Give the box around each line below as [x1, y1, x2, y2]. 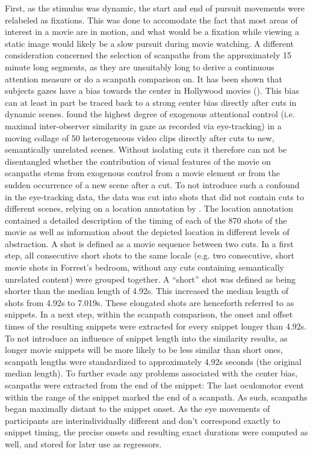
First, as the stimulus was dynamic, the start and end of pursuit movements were [5, 2, 305, 14]
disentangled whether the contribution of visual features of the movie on [5, 155, 271, 167]
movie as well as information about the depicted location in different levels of [5, 225, 290, 238]
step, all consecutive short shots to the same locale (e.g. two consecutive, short [5, 249, 294, 262]
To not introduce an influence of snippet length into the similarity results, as [5, 331, 288, 344]
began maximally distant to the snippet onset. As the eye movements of [5, 402, 270, 415]
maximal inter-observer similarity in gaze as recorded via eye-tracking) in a [5, 119, 282, 132]
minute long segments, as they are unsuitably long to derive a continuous [5, 60, 274, 73]
